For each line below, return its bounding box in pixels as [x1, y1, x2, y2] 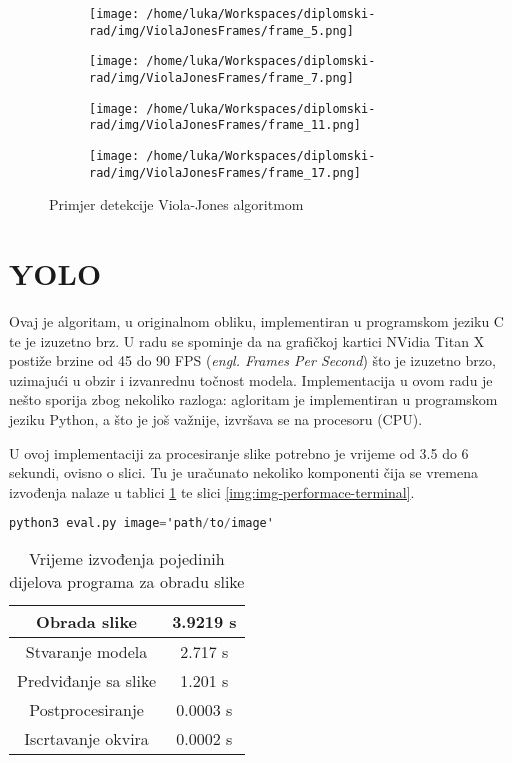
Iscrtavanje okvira [24, 727, 149, 751]
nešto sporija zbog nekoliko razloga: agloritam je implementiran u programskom [9, 389, 498, 410]
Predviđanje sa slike [17, 669, 157, 693]
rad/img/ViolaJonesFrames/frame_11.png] [89, 118, 362, 133]
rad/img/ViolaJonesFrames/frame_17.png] [89, 165, 362, 180]
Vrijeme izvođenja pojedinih [28, 547, 225, 571]
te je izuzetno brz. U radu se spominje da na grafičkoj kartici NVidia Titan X [9, 330, 485, 351]
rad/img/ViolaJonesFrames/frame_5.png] [89, 23, 354, 38]
